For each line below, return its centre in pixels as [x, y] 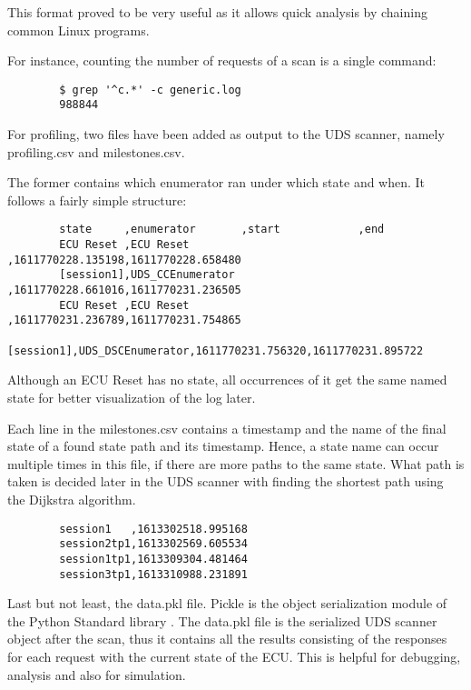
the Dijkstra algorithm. [72, 499]
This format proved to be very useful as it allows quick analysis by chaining [217, 12]
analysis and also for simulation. [97, 674]
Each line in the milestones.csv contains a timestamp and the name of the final [227, 428]
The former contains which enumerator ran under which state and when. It [216, 182]
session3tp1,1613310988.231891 [153, 574]
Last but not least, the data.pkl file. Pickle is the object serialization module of [227, 603]
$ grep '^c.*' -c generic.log [150, 90]
